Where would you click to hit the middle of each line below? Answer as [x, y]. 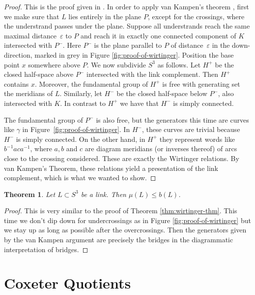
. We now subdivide [116, 64]
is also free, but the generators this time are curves [172, 119]
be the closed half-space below [162, 93]
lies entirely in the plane [105, 16]
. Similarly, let [81, 93]
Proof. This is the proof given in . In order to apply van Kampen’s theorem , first [127, 6]
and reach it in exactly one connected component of [158, 35]
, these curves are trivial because [191, 129]
